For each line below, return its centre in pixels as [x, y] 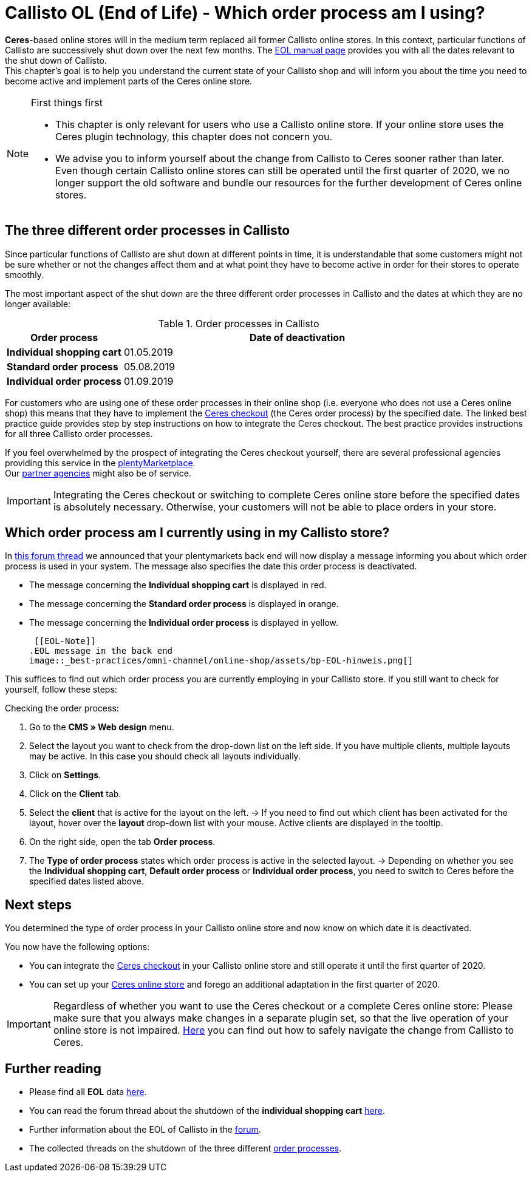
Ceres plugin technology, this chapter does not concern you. [194, 136]
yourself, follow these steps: [61, 690]
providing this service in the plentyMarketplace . [100, 463]
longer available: [38, 304]
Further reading [53, 1068]
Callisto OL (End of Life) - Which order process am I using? [245, 13]
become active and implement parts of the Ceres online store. [129, 81]
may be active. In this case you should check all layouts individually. [165, 756]
